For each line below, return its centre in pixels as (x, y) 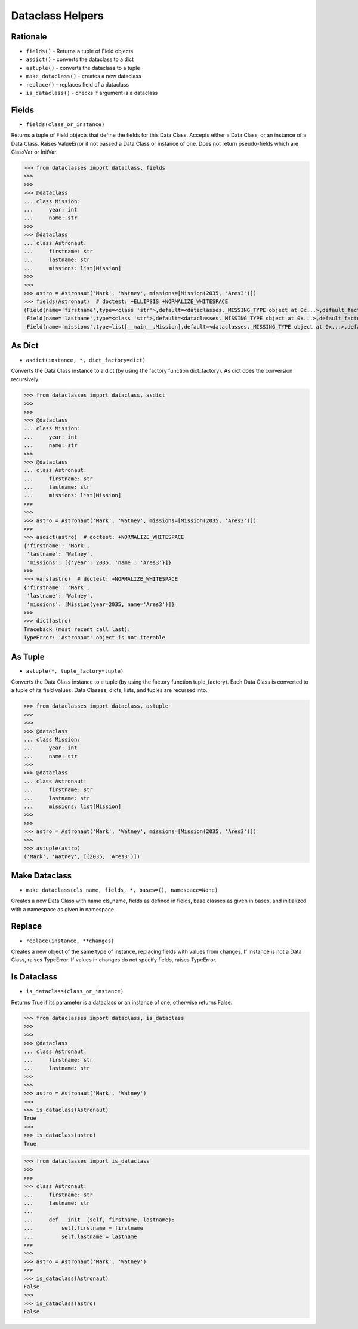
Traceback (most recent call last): (77, 629)
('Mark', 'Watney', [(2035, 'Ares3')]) (82, 857)
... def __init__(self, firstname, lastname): (99, 1220)
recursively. (25, 379)
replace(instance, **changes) (70, 941)
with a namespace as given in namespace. (63, 909)
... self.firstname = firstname (83, 1228)
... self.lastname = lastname (80, 1236)
